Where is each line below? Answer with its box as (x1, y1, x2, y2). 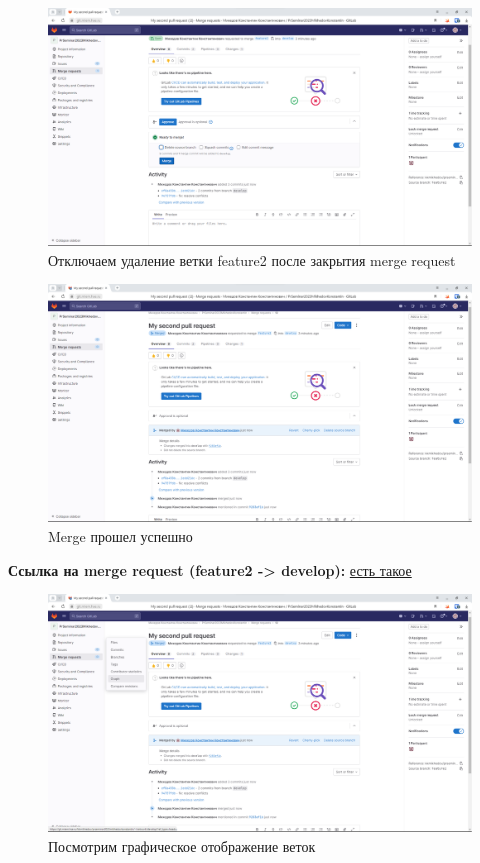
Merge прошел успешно (48, 525, 193, 546)
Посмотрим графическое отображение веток (48, 835, 316, 856)
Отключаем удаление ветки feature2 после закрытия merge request (48, 249, 456, 270)
